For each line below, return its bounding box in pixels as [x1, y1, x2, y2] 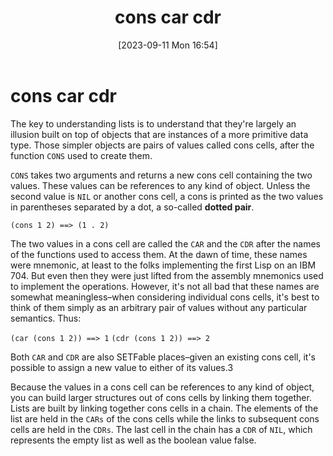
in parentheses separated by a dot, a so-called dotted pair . [10, 201, 255, 213]
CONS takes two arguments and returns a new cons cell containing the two [10, 169, 313, 181]
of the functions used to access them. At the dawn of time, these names [10, 248, 308, 260]
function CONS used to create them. [10, 149, 153, 161]
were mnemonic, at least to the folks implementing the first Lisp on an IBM [10, 259, 317, 271]
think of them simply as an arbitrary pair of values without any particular [10, 301, 308, 313]
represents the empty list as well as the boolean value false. [10, 434, 257, 446]
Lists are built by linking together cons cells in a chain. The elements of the [10, 402, 319, 414]
